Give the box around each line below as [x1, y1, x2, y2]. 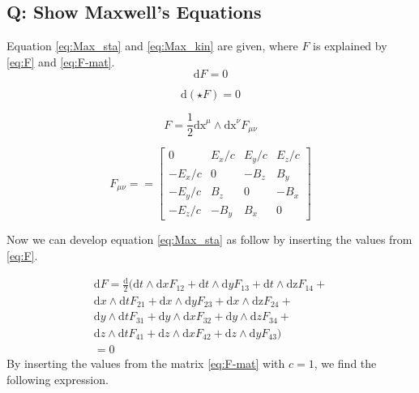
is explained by [313, 37, 387, 54]
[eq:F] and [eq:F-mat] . [6, 53, 115, 70]
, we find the [314, 354, 377, 371]
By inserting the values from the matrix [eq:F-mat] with [6, 354, 285, 371]
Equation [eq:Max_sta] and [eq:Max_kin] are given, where [6, 37, 298, 54]
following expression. [6, 370, 109, 387]
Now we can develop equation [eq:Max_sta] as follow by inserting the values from [6, 231, 413, 248]
